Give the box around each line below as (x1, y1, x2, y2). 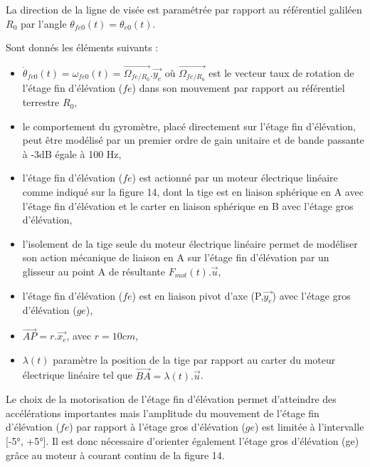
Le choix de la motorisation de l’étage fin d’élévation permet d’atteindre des (6, 392, 337, 406)
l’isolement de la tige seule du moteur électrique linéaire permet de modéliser (22, 236, 358, 251)
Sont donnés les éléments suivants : (6, 40, 159, 55)
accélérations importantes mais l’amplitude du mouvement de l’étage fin (6, 405, 319, 420)
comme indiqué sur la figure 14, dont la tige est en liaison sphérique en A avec (22, 184, 364, 199)
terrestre (22, 95, 60, 110)
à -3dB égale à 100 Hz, (22, 146, 122, 161)
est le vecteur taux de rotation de (208, 65, 354, 80)
